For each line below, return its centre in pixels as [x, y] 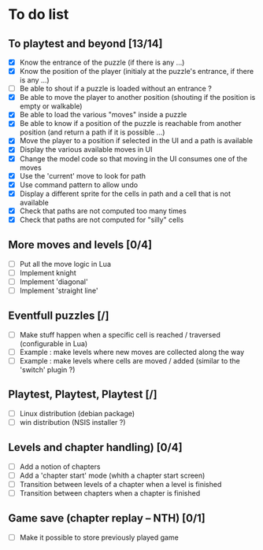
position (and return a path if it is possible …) [92, 132]
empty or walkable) [51, 106]
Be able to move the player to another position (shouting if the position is [137, 98]
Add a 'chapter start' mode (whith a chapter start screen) [112, 475]
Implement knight [48, 272]
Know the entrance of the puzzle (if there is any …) [102, 62]
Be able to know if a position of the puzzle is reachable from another [130, 124]
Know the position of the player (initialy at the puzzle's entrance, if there [137, 72]
